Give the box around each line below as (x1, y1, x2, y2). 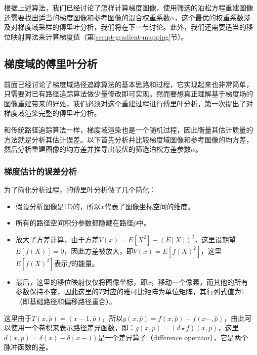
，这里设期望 (194, 234, 236, 244)
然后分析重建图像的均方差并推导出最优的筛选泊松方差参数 (4, 144, 191, 154)
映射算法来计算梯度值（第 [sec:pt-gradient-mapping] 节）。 (10, 31, 188, 42)
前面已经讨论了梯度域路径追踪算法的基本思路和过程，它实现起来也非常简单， (4, 79, 253, 89)
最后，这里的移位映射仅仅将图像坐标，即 (15, 276, 147, 287)
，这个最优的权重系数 (174, 12, 244, 22)
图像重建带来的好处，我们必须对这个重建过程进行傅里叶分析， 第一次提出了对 (4, 98, 253, 108)
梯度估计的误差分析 (4, 165, 77, 177)
